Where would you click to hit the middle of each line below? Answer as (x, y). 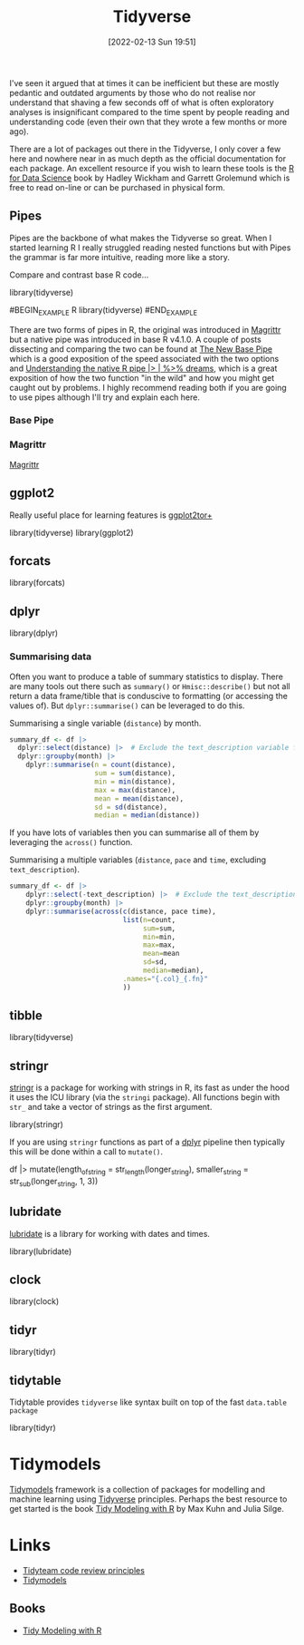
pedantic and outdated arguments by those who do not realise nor (133, 92)
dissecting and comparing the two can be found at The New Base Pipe (141, 349)
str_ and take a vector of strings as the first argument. (111, 1107)
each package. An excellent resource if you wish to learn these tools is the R (152, 168)
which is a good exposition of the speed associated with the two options (144, 358)
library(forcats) (38, 583)
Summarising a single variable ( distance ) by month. (105, 723)
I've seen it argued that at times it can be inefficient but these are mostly (144, 83)
